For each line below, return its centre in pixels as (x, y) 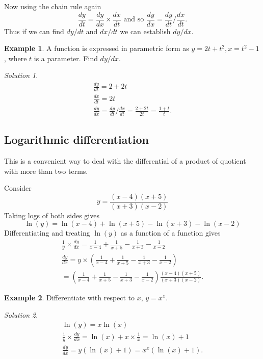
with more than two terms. (46, 171)
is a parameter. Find (66, 58)
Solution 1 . (21, 75)
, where (16, 58)
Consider (18, 188)
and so (134, 20)
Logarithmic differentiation (76, 139)
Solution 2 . (21, 314)
